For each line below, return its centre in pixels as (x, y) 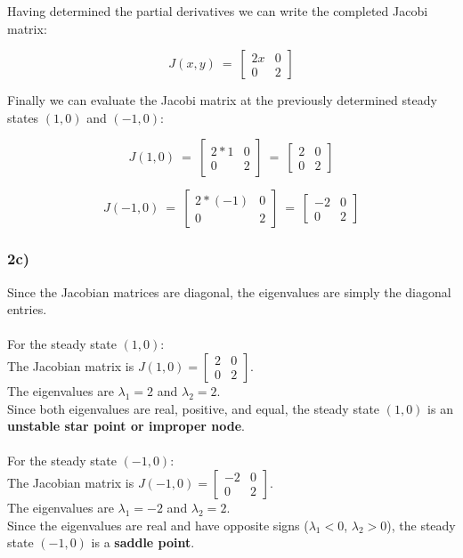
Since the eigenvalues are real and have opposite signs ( (158, 525)
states (23, 117)
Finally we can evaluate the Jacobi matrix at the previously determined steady (222, 100)
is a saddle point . (143, 542)
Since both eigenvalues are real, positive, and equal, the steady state (194, 408)
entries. (27, 309)
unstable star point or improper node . (126, 426)
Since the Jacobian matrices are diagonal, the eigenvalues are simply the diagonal (229, 291)
